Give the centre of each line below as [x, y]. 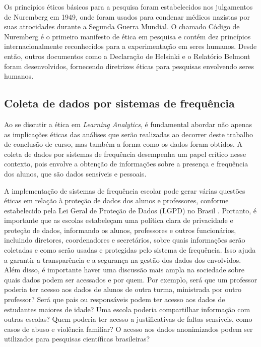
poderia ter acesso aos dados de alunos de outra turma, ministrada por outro [123, 289]
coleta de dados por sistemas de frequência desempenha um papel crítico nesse [125, 154]
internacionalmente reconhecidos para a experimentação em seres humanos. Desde [130, 46]
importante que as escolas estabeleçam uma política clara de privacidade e [119, 220]
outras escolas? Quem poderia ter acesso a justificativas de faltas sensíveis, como [128, 319]
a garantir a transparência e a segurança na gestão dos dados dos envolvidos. [123, 259]
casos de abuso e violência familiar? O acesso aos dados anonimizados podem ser [128, 329]
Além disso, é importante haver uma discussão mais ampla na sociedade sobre [124, 270]
